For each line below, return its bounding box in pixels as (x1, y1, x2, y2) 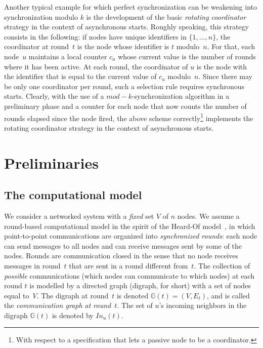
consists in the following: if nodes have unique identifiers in (4, 31, 187, 42)
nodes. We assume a (177, 210, 240, 221)
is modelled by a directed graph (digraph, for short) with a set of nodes (29, 280, 251, 291)
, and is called (207, 290, 250, 300)
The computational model (4, 187, 142, 203)
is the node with (196, 61, 247, 71)
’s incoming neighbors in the (159, 300, 247, 311)
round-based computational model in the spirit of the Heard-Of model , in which (4, 220, 255, 231)
